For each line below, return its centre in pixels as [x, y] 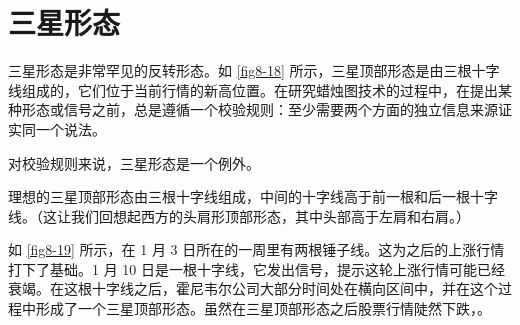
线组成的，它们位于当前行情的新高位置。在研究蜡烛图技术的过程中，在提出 [253, 89]
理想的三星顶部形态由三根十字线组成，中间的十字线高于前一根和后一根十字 [253, 196]
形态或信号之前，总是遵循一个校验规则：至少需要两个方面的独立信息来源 [259, 109]
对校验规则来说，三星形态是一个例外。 [134, 162]
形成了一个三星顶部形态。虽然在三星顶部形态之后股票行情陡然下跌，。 [263, 308]
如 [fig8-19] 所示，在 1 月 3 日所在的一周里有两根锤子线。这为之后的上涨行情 [256, 249]
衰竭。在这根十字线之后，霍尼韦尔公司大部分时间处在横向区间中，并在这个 [253, 288]
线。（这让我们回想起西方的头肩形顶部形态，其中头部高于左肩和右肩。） [239, 215]
